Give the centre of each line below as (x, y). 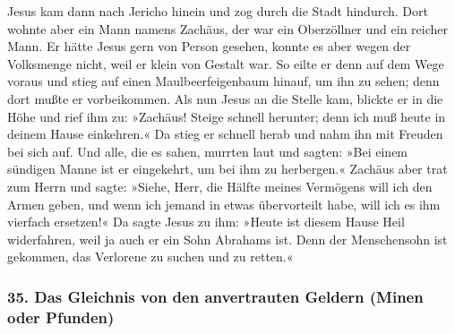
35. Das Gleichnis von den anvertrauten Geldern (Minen (215, 296)
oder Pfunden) (61, 317)
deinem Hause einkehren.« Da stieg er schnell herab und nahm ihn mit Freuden (225, 134)
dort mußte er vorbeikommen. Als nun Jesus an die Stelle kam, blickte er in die (225, 98)
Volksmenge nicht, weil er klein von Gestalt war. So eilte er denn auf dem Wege (226, 63)
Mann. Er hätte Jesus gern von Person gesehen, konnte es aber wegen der (209, 46)
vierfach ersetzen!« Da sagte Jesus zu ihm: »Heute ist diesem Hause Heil (206, 222)
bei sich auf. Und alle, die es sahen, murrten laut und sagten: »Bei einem (208, 151)
